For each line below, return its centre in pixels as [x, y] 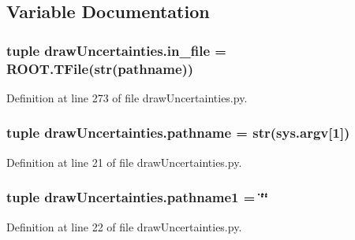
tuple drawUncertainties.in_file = [116, 50]
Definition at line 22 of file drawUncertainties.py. [124, 226]
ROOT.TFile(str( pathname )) [100, 68]
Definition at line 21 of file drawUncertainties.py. [124, 162]
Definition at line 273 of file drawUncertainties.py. [127, 97]
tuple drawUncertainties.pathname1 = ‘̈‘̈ [138, 197]
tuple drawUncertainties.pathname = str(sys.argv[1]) [178, 133]
